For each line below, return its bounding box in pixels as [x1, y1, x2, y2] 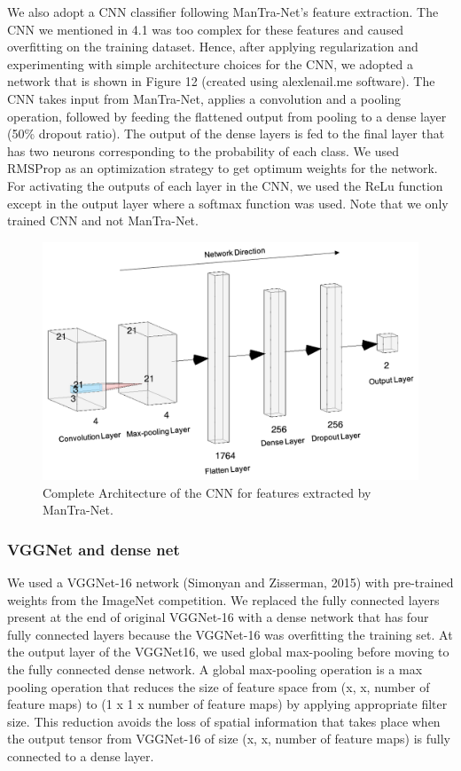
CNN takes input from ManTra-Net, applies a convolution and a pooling [7, 89, 401, 107]
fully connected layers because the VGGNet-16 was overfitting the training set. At [7, 625, 453, 643]
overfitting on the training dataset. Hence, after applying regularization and [7, 37, 418, 56]
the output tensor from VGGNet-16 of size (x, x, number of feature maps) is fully [7, 729, 450, 748]
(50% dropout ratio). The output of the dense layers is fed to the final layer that [7, 124, 445, 143]
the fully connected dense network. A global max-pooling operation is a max [7, 660, 423, 678]
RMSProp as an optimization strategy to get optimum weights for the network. [7, 159, 438, 177]
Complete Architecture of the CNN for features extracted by [43, 483, 371, 501]
